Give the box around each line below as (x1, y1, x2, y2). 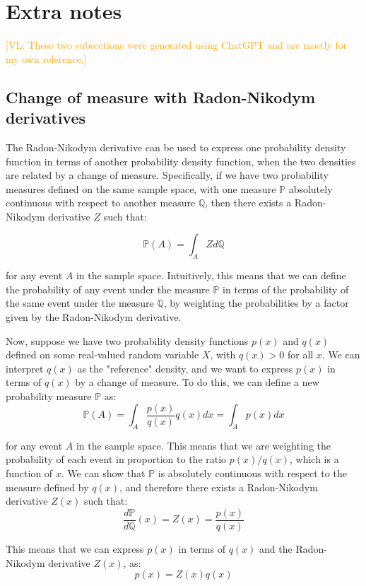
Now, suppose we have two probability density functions (6, 333, 249, 348)
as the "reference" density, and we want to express (77, 361, 293, 375)
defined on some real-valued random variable (6, 347, 199, 362)
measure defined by (6, 479, 89, 494)
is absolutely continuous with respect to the (158, 466, 347, 481)
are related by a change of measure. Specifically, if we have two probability (6, 168, 329, 182)
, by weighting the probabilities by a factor (163, 295, 349, 310)
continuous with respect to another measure (6, 195, 196, 210)
